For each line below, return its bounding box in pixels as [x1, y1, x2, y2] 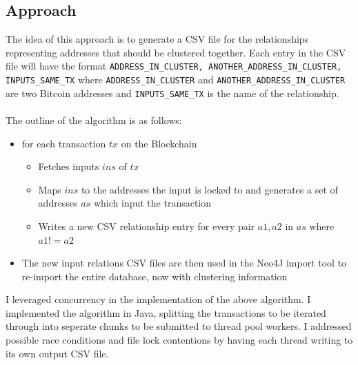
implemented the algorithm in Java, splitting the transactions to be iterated [6, 305, 326, 320]
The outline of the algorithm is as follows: [6, 112, 182, 127]
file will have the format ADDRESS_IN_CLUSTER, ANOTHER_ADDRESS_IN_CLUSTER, [6, 59, 342, 73]
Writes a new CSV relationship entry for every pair [38, 218, 255, 233]
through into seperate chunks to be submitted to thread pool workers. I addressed [6, 319, 352, 333]
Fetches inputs [38, 159, 99, 174]
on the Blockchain [121, 136, 197, 150]
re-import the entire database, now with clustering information [21, 269, 288, 283]
